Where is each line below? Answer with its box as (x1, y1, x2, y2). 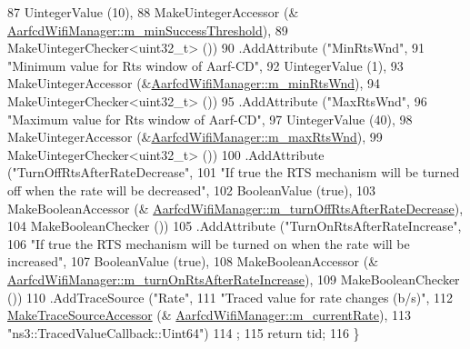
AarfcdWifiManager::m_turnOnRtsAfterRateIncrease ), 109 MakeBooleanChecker (7, 269, 460, 288)
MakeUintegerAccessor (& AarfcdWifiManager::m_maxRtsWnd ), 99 (7, 127, 383, 146)
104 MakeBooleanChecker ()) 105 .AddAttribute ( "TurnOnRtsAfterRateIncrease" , (7, 216, 462, 235)
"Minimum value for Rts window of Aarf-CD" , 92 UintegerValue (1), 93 (7, 55, 404, 75)
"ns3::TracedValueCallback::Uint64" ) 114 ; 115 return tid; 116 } (7, 323, 360, 342)
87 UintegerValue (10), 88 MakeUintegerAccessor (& (7, 3, 299, 21)
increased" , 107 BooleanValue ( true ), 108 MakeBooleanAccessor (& (7, 252, 379, 271)
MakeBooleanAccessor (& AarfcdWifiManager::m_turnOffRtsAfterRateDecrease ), (7, 198, 464, 217)
